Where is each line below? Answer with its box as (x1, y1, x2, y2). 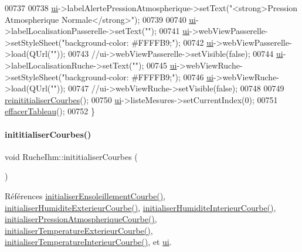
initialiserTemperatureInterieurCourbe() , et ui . (5, 236, 172, 248)
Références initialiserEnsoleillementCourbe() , (5, 189, 166, 202)
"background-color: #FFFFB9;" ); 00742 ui (62, 36, 213, 48)
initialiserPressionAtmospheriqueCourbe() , (5, 213, 157, 225)
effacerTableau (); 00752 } (5, 105, 96, 117)
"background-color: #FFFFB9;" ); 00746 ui (62, 70, 213, 83)
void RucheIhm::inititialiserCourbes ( (5, 150, 138, 162)
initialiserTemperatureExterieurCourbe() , (5, 224, 153, 236)
